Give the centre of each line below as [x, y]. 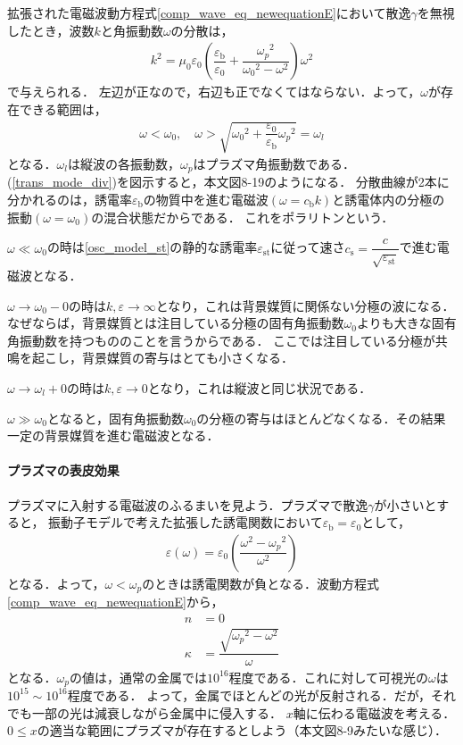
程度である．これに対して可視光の [329, 677]
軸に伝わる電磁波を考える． [374, 712]
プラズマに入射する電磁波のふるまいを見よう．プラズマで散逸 [188, 504]
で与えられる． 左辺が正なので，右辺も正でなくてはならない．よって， [214, 92]
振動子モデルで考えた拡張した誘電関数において [186, 522]
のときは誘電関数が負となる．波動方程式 [260, 583]
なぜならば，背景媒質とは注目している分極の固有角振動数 [176, 323]
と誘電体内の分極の [389, 200]
